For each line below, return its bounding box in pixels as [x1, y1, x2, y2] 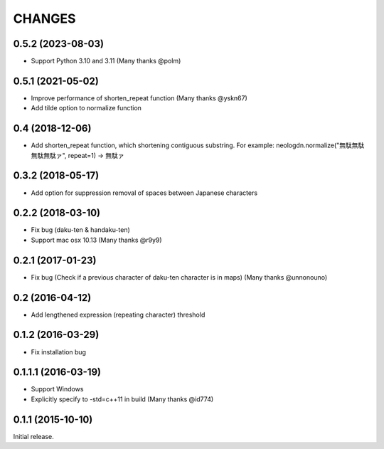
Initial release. [13, 432, 54, 440]
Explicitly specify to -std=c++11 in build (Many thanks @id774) [31, 395, 214, 403]
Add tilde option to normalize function [31, 104, 142, 112]
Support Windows [31, 385, 84, 393]
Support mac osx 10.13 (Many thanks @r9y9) [31, 236, 163, 244]
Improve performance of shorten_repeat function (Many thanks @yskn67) [31, 93, 248, 102]
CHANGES [13, 11, 76, 26]
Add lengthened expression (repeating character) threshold [31, 310, 206, 319]
